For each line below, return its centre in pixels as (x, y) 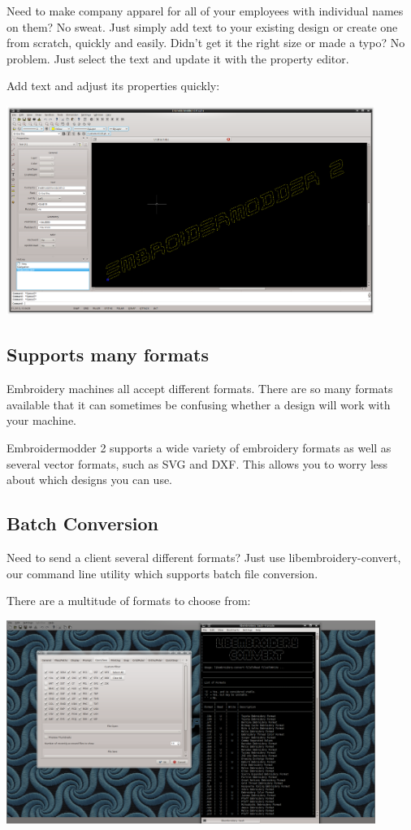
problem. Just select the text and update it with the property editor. (178, 58)
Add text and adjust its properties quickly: (113, 86)
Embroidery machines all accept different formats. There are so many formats (200, 389)
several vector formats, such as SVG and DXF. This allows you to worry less (197, 463)
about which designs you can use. (90, 480)
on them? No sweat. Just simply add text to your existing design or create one (202, 26)
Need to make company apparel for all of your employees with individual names (205, 11)
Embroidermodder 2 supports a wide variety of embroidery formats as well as (199, 448)
